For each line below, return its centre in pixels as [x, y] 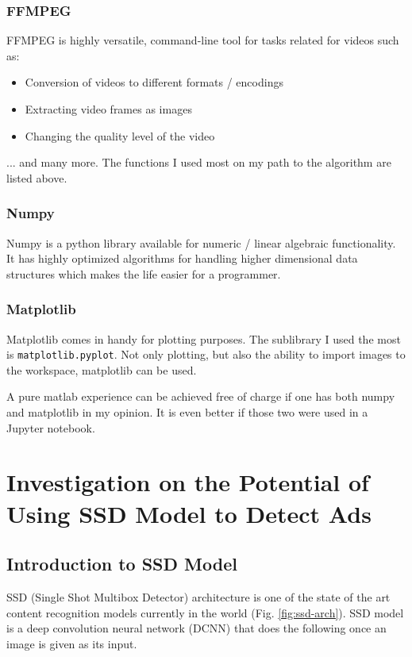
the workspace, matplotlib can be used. [102, 369]
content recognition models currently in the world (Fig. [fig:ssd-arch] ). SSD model [205, 612]
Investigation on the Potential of [188, 482]
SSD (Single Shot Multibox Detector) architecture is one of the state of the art [198, 596]
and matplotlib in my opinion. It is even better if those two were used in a [187, 412]
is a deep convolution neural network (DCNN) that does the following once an [196, 628]
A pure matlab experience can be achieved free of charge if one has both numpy [201, 396]
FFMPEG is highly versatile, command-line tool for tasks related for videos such [203, 40]
